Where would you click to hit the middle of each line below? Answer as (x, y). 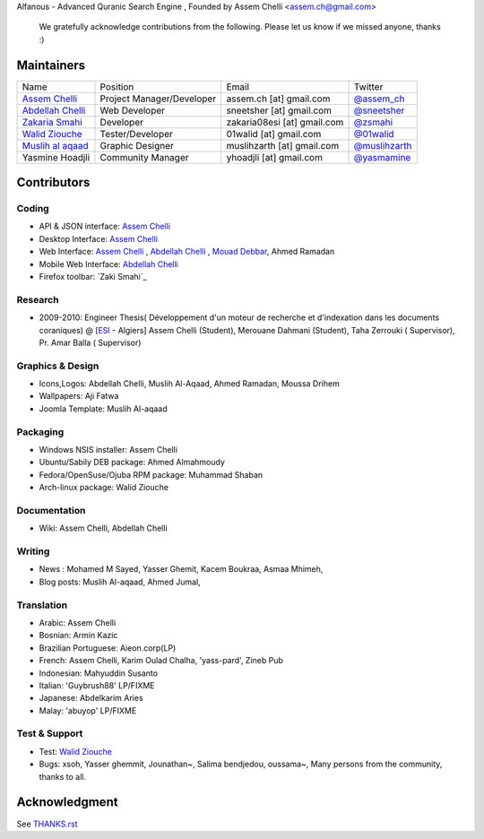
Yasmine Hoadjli (56, 157)
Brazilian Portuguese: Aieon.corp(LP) (108, 648)
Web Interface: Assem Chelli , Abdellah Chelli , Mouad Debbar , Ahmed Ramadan (187, 252)
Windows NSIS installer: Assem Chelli (108, 450)
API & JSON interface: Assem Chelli (104, 226)
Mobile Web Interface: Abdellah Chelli (109, 264)
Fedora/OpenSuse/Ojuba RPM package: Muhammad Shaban (151, 474)
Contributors (53, 182)
